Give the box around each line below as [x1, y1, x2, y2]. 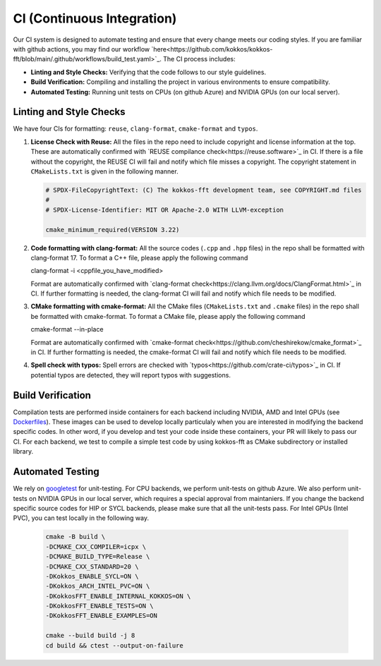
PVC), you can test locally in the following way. [13, 514, 150, 522]
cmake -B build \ [45, 533, 106, 541]
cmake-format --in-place [30, 325, 104, 334]
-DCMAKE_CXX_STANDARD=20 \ [45, 562, 139, 571]
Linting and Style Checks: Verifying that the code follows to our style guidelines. [30, 68, 267, 76]
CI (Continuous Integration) [13, 11, 177, 26]
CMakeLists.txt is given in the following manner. [30, 166, 179, 176]
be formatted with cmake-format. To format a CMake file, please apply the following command [30, 312, 306, 320]
